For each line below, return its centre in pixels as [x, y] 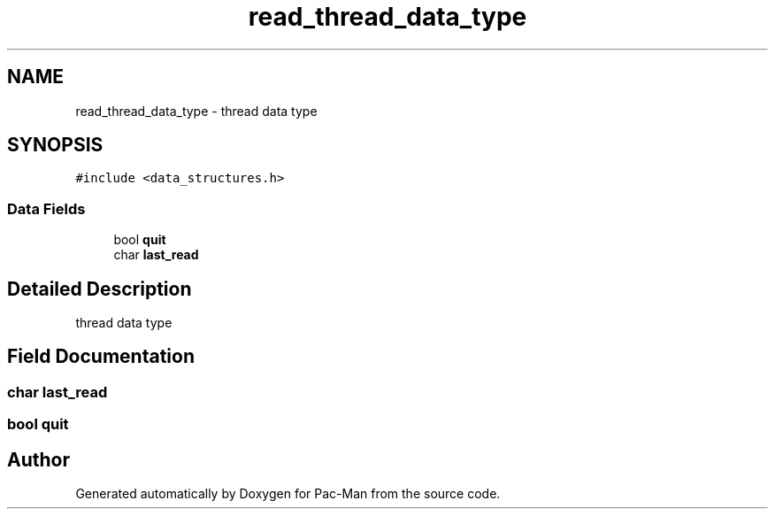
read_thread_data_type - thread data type [196, 111]
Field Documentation [101, 357]
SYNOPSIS [55, 145]
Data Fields [46, 208]
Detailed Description [100, 289]
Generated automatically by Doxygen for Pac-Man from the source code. [288, 494]
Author [38, 459]
